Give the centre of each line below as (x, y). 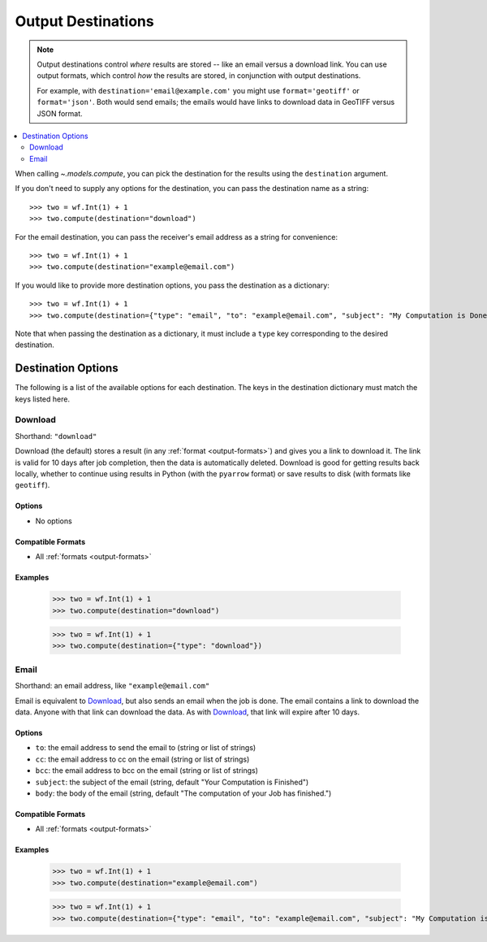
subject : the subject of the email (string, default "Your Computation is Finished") (172, 782)
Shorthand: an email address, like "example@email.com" (112, 686)
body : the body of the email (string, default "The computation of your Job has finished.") (183, 793)
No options (54, 521)
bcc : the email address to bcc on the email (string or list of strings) (147, 771)
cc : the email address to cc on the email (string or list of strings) (142, 759)
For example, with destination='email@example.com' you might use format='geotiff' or (198, 90)
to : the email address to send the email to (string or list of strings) (146, 748)
